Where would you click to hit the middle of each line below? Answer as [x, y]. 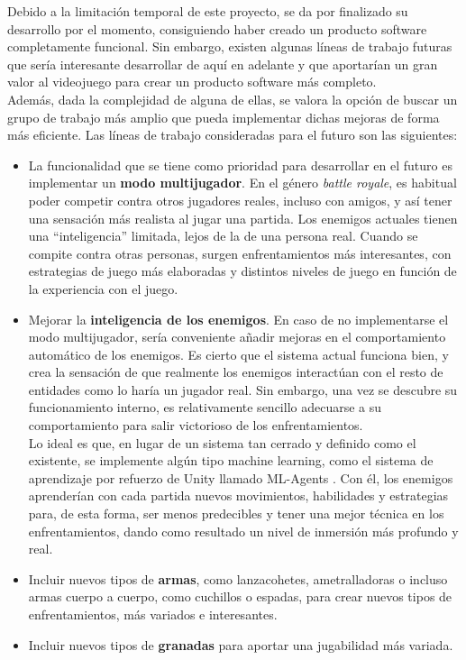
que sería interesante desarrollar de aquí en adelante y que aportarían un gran [223, 64]
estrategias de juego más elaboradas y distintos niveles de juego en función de [242, 271]
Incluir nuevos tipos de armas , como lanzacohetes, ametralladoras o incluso [238, 578]
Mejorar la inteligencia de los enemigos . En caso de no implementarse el [238, 319]
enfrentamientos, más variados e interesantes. [153, 614]
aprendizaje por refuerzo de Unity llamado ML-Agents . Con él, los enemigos [241, 477]
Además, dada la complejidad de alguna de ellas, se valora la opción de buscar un [233, 99]
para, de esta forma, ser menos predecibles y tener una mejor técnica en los [236, 513]
